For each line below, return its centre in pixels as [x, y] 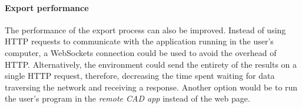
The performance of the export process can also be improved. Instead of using [145, 29]
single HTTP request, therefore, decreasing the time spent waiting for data [140, 76]
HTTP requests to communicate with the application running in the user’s [139, 41]
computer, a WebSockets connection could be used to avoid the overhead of [141, 52]
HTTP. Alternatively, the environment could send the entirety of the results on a [151, 64]
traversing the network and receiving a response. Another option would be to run [151, 87]
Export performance [47, 7]
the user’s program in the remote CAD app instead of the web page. [127, 98]
